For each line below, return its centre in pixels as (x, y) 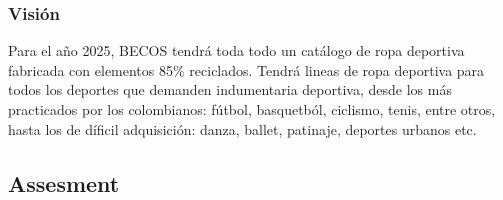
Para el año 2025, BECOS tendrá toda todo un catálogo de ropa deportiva (236, 50)
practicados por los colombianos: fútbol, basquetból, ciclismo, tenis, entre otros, (252, 109)
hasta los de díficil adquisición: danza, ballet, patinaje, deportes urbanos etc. (242, 128)
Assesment (64, 182)
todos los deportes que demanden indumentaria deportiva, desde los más (230, 89)
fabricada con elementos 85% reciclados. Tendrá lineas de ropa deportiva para (246, 69)
